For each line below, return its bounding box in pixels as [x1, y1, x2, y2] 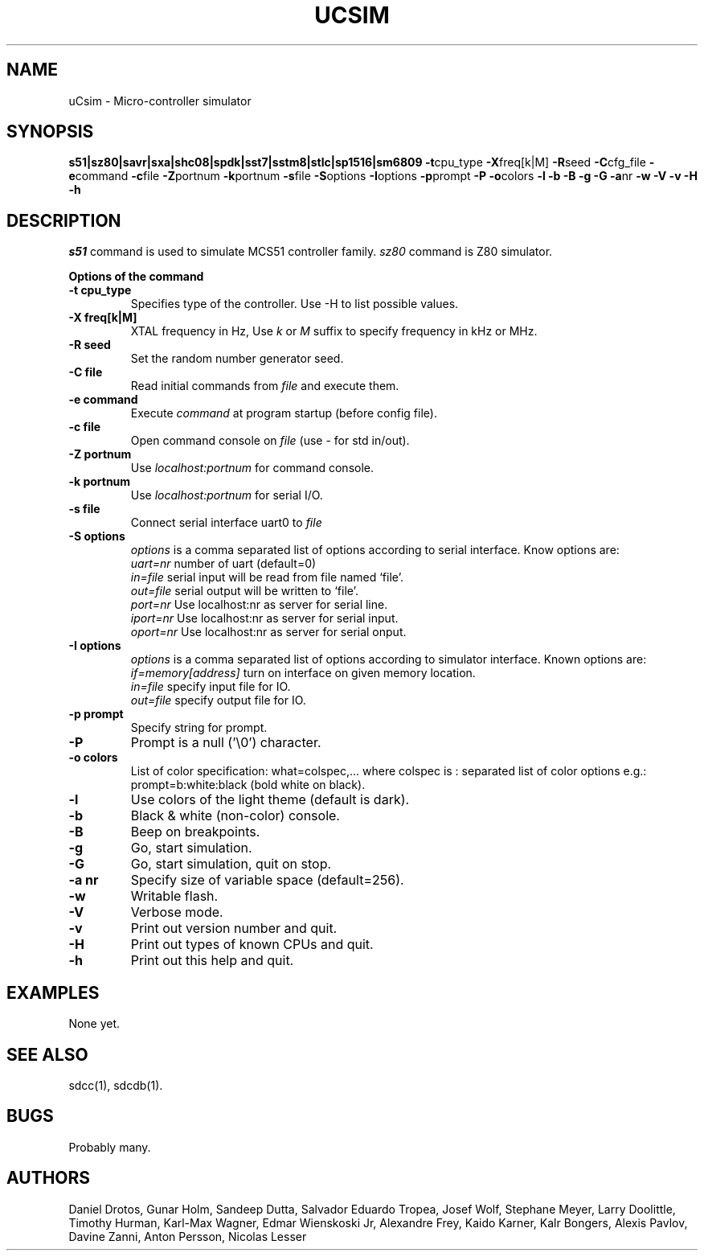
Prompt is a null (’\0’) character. [130, 734, 321, 751]
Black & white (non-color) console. [130, 807, 340, 824]
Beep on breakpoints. [130, 824, 260, 840]
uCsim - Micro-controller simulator [68, 93, 252, 108]
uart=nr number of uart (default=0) [130, 557, 317, 571]
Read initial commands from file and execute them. [130, 379, 399, 393]
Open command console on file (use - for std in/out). [130, 433, 410, 448]
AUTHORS [6, 1168, 91, 1189]
